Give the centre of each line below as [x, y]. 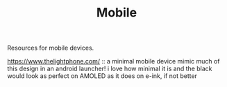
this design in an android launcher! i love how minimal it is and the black [110, 69]
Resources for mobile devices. [51, 48]
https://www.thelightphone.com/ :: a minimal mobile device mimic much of [113, 61]
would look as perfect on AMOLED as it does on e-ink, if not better [102, 76]
